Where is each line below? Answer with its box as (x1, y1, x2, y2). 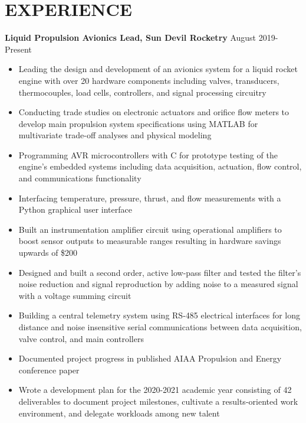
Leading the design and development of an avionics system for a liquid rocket (18, 63, 298, 75)
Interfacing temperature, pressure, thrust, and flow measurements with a (18, 191, 281, 204)
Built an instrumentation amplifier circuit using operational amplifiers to (18, 223, 282, 235)
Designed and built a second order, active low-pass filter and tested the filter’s (18, 266, 301, 278)
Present (5, 43, 32, 55)
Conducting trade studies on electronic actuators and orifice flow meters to (18, 106, 289, 118)
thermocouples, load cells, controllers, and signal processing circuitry (18, 86, 266, 98)
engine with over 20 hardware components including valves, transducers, (18, 74, 279, 86)
